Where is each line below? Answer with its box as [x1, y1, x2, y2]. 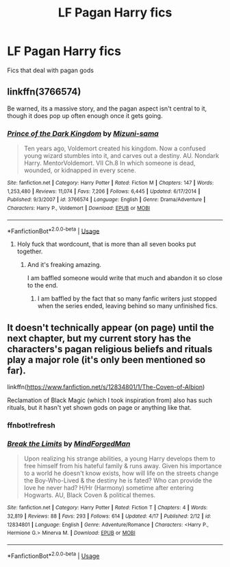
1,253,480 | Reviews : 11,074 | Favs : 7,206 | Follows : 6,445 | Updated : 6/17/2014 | [7, 187, 201, 195]
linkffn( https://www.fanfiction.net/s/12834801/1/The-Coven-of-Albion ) [7, 383, 205, 391]
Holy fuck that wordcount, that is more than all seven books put [16, 240, 196, 248]
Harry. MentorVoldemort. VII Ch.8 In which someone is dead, [23, 159, 196, 167]
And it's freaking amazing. [27, 261, 101, 269]
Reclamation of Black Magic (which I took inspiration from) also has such [7, 396, 212, 404]
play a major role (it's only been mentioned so [7, 354, 206, 365]
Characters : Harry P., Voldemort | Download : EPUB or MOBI [7, 205, 151, 212]
